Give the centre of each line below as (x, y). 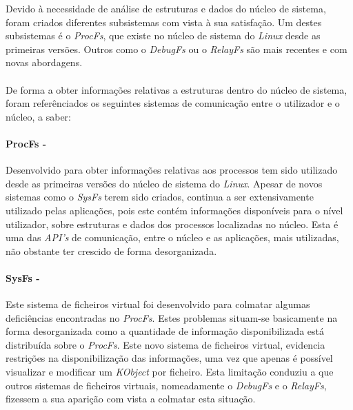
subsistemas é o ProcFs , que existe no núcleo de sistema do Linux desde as (163, 35)
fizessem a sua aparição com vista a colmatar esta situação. (131, 399)
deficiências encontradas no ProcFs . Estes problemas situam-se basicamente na (172, 317)
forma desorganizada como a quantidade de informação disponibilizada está (165, 331)
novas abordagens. (44, 62)
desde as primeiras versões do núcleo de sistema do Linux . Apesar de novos (164, 183)
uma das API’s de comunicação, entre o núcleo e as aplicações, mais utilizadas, (172, 237)
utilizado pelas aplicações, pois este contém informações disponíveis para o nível (174, 210)
